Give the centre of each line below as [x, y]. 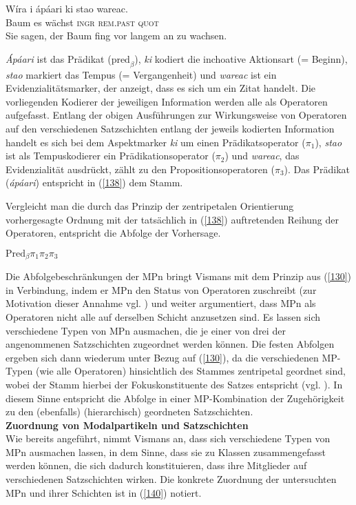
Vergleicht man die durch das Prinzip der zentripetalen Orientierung [150, 205]
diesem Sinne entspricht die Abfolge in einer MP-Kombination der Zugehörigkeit [175, 398]
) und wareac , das [262, 156]
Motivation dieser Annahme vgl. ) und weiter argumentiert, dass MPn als [161, 303]
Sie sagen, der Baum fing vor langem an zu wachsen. [116, 36]
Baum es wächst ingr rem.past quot [82, 22]
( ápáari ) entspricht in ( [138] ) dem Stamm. [94, 182]
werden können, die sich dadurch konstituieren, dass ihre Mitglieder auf [156, 465]
